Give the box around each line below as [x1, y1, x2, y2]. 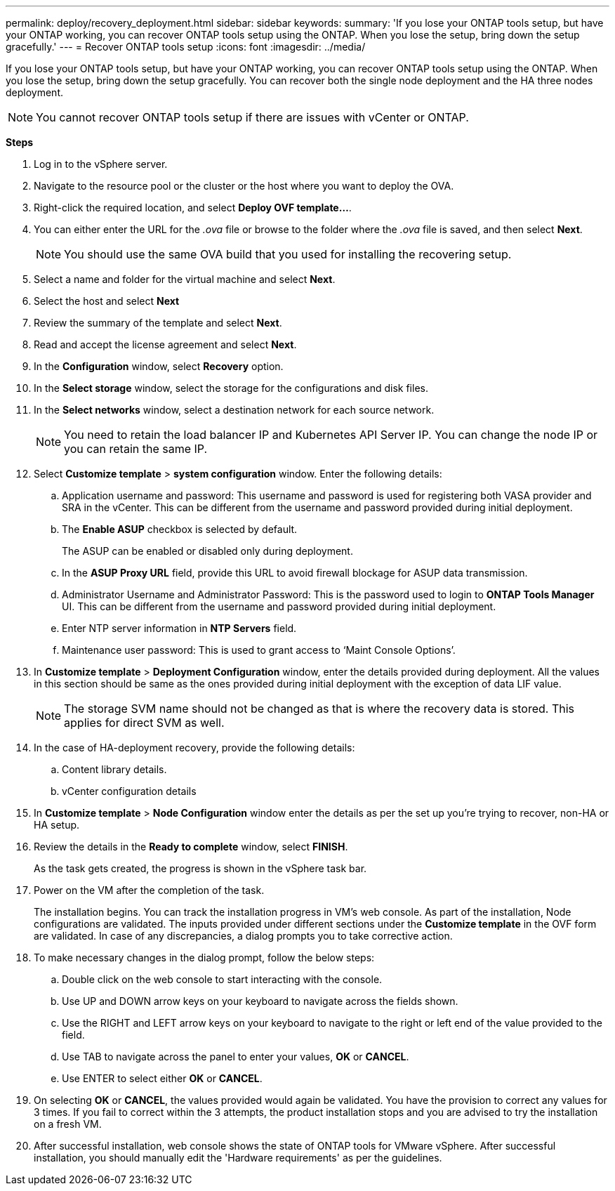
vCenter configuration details [62, 785, 197, 797]
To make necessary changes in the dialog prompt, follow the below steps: [34, 952, 375, 963]
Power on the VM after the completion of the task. [34, 884, 265, 896]
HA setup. [34, 819, 80, 831]
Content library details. [62, 763, 167, 775]
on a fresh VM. [34, 1118, 102, 1130]
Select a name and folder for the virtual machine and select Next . [34, 273, 336, 285]
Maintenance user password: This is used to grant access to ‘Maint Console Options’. [62, 644, 456, 656]
